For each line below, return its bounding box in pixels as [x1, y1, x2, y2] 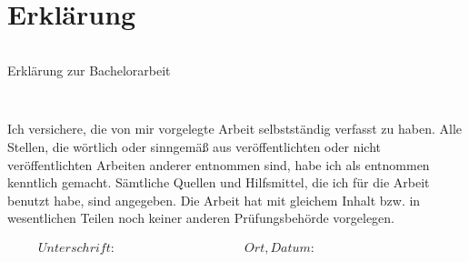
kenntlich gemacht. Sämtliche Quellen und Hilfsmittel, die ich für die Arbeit [7, 173, 430, 192]
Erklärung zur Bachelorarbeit [7, 61, 171, 80]
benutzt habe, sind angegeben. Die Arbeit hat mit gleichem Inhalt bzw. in [7, 190, 421, 209]
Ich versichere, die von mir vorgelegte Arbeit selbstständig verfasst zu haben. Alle [7, 119, 462, 138]
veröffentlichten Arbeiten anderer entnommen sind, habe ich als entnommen [7, 155, 430, 174]
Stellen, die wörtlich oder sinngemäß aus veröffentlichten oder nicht [7, 136, 381, 156]
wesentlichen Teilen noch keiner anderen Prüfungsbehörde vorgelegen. [7, 208, 395, 227]
